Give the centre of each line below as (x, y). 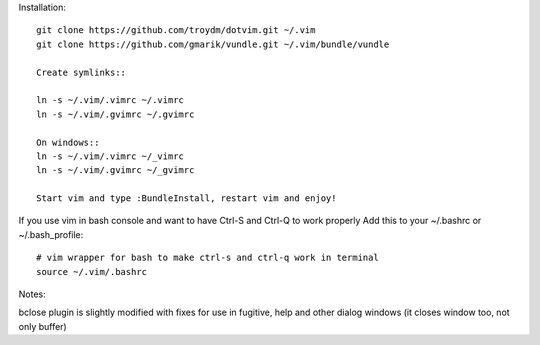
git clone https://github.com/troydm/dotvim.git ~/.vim (176, 30)
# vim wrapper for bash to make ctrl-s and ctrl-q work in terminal (207, 258)
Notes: (32, 294)
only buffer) (42, 326)
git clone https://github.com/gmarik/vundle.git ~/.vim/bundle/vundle (213, 44)
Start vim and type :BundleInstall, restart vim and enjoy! (186, 198)
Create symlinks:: (81, 72)
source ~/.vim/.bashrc (92, 271)
